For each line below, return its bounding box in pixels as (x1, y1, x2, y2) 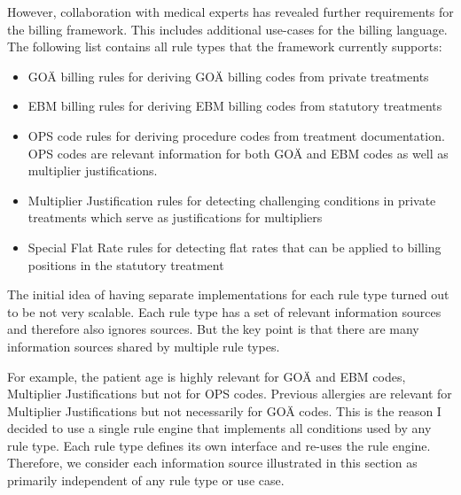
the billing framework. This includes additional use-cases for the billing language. (7, 19, 448, 38)
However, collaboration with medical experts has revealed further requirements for (7, 3, 454, 20)
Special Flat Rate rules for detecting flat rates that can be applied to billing (27, 237, 441, 256)
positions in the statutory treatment (27, 255, 224, 274)
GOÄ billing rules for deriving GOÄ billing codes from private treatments (27, 66, 429, 85)
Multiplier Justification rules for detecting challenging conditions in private (27, 190, 436, 209)
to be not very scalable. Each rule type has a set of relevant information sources (7, 302, 441, 321)
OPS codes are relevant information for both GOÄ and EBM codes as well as (27, 143, 449, 162)
